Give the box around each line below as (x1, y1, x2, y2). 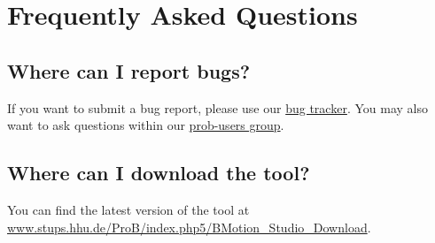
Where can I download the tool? (7, 159, 310, 186)
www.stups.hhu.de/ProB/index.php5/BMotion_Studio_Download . (7, 217, 371, 236)
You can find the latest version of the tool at (7, 200, 250, 218)
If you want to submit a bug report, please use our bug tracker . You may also (7, 98, 428, 117)
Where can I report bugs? (7, 57, 251, 84)
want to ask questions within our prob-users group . (7, 116, 284, 134)
